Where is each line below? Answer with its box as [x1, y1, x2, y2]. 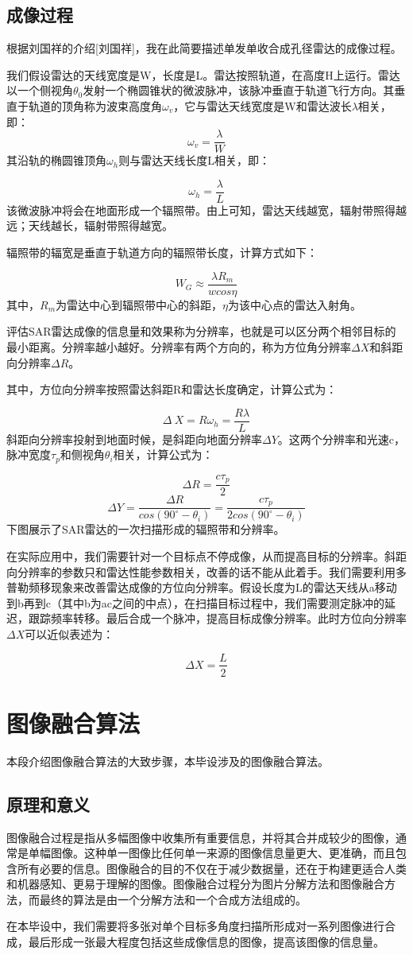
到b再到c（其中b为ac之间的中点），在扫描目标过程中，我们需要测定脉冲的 [6, 594, 384, 611]
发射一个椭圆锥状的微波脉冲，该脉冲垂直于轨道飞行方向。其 [83, 82, 395, 99]
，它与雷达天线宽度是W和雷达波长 [173, 97, 352, 114]
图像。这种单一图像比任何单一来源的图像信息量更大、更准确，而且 [50, 844, 396, 861]
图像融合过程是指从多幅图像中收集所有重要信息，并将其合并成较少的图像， [6, 829, 396, 845]
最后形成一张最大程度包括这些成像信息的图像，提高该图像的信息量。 [28, 934, 384, 950]
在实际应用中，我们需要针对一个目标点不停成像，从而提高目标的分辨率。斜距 [6, 547, 407, 564]
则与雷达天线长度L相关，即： [118, 152, 270, 169]
